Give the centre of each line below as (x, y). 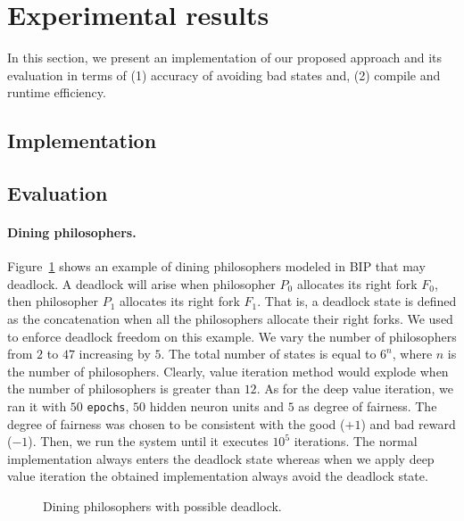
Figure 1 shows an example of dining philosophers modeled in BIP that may (216, 266)
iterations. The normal (356, 441)
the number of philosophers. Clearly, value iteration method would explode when (228, 371)
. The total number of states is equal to (269, 354)
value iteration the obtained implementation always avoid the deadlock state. (218, 476)
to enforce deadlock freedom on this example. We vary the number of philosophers (232, 336)
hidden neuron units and (216, 406)
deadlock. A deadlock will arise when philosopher (141, 283)
